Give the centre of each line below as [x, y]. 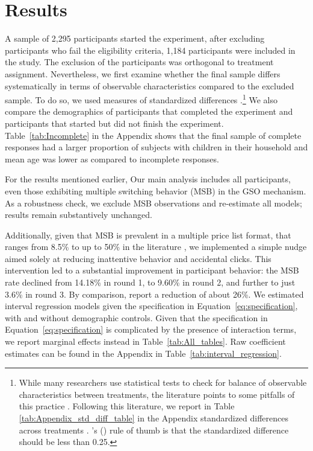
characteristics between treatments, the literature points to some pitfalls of [157, 394]
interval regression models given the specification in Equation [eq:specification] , [151, 306]
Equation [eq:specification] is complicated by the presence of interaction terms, [151, 329]
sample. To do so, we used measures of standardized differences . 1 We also [141, 99]
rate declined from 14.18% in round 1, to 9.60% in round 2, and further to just [150, 282]
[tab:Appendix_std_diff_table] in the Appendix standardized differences [154, 418]
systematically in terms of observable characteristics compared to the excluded [150, 85]
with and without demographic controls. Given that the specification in [136, 317]
